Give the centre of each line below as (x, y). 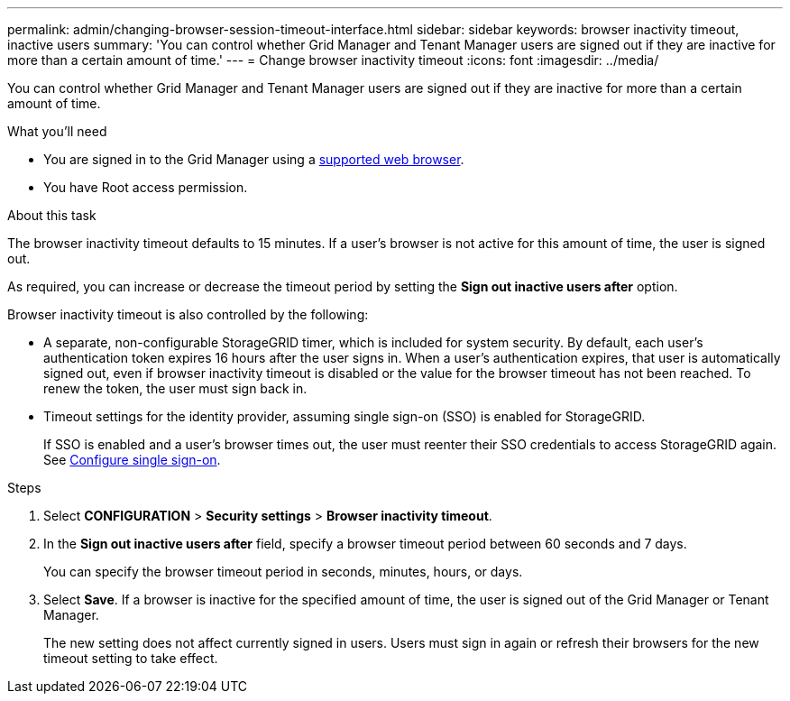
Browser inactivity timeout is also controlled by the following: (188, 314)
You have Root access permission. (146, 187)
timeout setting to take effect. (131, 658)
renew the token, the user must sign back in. (175, 388)
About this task (52, 215)
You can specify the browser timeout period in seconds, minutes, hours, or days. (283, 572)
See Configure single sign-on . (132, 460)
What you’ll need (57, 131)
